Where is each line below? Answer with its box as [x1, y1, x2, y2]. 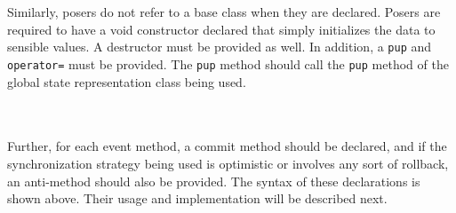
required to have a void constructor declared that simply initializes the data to [7, 20, 436, 38]
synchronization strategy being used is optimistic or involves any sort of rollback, [7, 154, 449, 173]
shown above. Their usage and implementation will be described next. [7, 189, 388, 208]
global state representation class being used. [7, 72, 246, 91]
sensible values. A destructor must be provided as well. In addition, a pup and [7, 37, 432, 56]
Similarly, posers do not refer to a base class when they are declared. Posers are [7, 3, 441, 21]
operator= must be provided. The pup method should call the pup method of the [7, 55, 449, 74]
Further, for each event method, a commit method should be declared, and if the [7, 137, 447, 155]
